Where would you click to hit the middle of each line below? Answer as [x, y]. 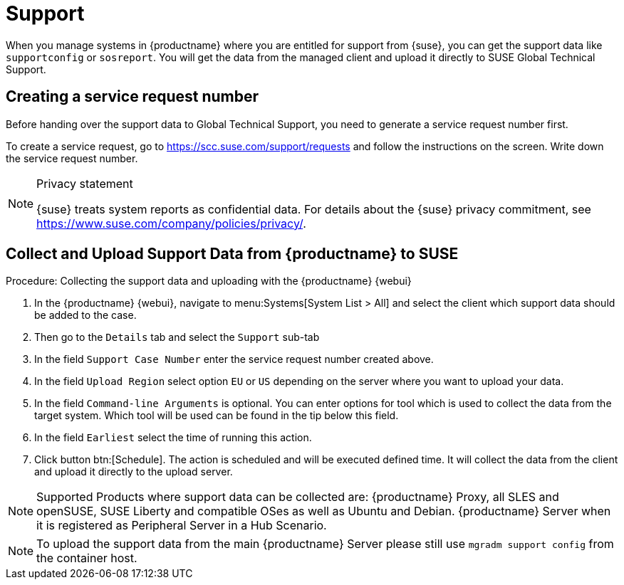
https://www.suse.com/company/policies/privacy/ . [171, 223]
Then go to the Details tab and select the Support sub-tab [177, 337]
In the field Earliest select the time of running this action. [173, 438]
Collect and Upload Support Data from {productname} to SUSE [232, 254]
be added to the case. [85, 315]
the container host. [87, 558]
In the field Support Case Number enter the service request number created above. [234, 359]
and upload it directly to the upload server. [134, 472]
